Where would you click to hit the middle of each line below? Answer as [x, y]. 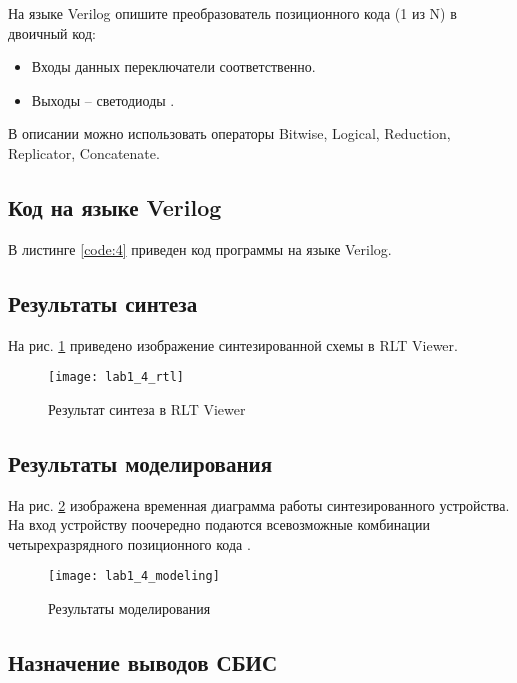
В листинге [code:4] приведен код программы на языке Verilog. [200, 248]
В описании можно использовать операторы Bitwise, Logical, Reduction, [229, 133]
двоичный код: [52, 32]
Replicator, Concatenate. [84, 152]
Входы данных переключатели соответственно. [173, 66]
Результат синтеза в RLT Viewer [147, 408]
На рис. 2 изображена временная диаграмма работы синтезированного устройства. [259, 504]
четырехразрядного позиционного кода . [129, 543]
